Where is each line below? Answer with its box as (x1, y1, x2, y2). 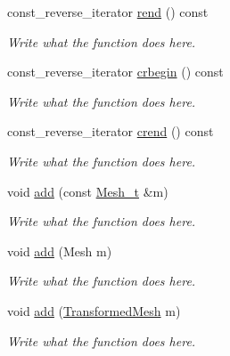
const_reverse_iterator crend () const (7, 122, 214, 141)
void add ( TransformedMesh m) (7, 301, 181, 320)
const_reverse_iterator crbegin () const (7, 62, 224, 81)
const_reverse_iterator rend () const (7, 3, 209, 20)
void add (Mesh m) (7, 241, 112, 260)
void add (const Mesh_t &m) (7, 182, 168, 200)
